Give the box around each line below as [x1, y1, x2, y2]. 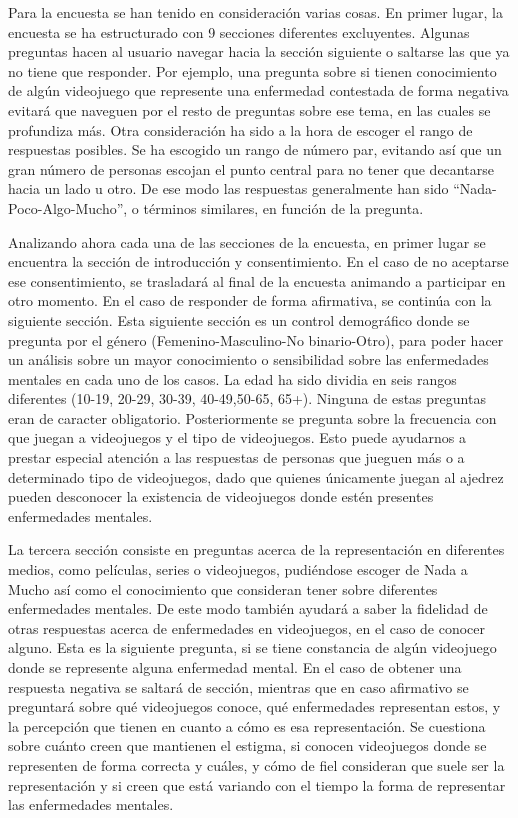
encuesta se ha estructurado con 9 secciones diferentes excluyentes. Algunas [8, 21, 470, 42]
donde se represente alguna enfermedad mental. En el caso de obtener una [8, 657, 462, 677]
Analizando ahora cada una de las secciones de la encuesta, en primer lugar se [8, 231, 486, 252]
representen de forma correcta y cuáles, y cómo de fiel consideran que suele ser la [8, 754, 505, 775]
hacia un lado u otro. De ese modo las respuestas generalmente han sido [8, 178, 449, 199]
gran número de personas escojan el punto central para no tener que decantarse [8, 158, 494, 179]
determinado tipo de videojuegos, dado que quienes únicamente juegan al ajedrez [8, 466, 504, 487]
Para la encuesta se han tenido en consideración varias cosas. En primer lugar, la [8, 2, 503, 22]
